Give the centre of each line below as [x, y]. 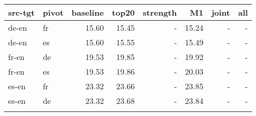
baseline [88, 12]
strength [160, 12]
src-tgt [22, 12]
